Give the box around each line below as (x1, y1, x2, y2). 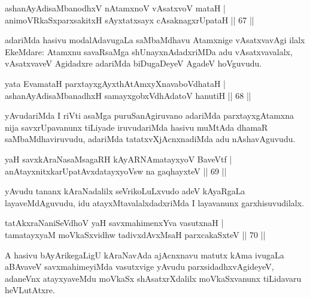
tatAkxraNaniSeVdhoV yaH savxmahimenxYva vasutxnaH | (5, 216, 224, 229)
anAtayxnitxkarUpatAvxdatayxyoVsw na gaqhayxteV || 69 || (5, 164, 227, 177)
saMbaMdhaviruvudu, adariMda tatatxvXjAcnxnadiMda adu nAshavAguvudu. (5, 133, 296, 145)
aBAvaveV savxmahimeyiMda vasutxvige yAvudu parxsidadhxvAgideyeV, (5, 260, 274, 273)
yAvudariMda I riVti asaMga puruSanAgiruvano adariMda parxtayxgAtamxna (5, 109, 294, 122)
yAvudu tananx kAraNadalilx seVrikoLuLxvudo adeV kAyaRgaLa (5, 185, 245, 197)
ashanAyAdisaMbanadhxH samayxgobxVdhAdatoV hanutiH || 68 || (5, 89, 251, 101)
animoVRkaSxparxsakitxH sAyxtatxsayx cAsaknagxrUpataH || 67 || (5, 13, 254, 26)
